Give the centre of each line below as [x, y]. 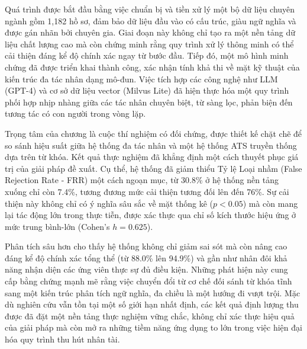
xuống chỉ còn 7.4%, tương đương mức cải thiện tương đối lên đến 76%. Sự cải [147, 191]
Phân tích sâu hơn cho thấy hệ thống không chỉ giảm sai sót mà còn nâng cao [146, 246]
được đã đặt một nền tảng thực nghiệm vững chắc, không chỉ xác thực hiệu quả [150, 316]
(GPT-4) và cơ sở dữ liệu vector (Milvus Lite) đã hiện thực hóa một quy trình [147, 90]
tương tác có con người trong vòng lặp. [75, 113]
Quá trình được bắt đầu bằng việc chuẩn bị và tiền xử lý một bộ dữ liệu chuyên [150, 9]
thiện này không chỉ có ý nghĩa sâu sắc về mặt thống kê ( [109, 203]
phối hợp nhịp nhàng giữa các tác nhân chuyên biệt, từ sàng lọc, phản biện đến [149, 102]
